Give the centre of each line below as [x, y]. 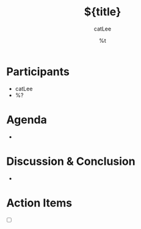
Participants [38, 71]
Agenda [27, 119]
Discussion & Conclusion [71, 161]
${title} [103, 12]
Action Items [39, 203]
